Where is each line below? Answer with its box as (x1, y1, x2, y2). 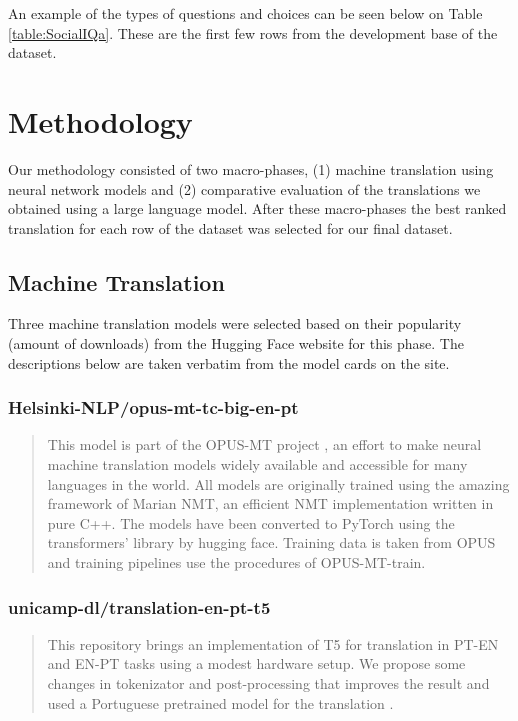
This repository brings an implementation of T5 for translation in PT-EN (47, 633, 499, 654)
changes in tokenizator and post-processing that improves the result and (47, 673, 490, 694)
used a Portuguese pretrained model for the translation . (47, 692, 394, 713)
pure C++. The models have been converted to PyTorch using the (47, 512, 455, 533)
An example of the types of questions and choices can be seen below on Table (8, 3, 483, 23)
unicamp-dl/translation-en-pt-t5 (8, 594, 271, 619)
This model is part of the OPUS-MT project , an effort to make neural (47, 434, 482, 455)
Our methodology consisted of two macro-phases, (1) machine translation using (8, 158, 494, 179)
